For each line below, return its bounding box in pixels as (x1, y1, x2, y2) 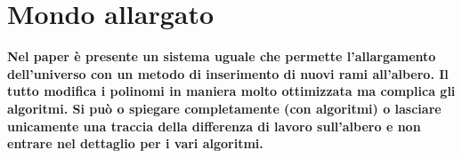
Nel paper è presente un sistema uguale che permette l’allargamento (7, 47, 436, 66)
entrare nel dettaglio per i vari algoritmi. (7, 134, 263, 153)
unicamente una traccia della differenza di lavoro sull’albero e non (7, 116, 421, 135)
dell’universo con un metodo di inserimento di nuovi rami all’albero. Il (7, 64, 449, 83)
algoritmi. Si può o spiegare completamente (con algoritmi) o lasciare (7, 99, 442, 117)
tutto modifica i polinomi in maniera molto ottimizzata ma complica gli (7, 82, 456, 100)
